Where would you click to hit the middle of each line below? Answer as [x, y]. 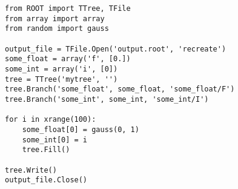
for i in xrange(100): [51, 120]
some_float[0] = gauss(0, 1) [81, 129]
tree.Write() [31, 170]
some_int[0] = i [55, 140]
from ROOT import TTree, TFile [68, 8]
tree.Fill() [46, 150]
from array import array [55, 18]
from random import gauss [57, 29]
